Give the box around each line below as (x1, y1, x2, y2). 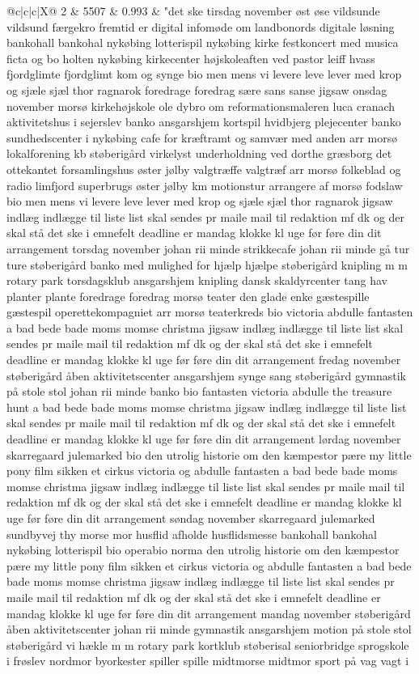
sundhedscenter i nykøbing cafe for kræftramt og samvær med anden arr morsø (6, 129, 398, 146)
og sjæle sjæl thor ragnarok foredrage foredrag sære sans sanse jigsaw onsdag (6, 81, 387, 98)
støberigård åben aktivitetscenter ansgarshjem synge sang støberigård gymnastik (6, 367, 406, 384)
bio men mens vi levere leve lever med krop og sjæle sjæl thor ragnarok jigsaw (6, 193, 393, 210)
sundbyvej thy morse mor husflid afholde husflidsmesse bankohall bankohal (6, 525, 377, 542)
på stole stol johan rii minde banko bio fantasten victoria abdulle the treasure (6, 383, 392, 400)
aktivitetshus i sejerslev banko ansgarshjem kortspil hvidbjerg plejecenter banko (6, 113, 401, 130)
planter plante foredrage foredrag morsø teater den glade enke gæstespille (6, 287, 370, 304)
